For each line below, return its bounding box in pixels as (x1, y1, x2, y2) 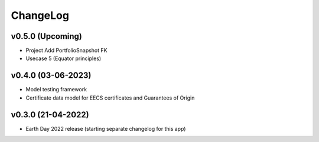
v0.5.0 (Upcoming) (11, 31, 83, 41)
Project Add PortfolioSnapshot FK (25, 47, 108, 54)
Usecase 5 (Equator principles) (25, 55, 102, 62)
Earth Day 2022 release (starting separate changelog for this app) (25, 125, 186, 132)
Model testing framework (25, 86, 87, 93)
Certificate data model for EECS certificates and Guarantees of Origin (25, 94, 195, 101)
